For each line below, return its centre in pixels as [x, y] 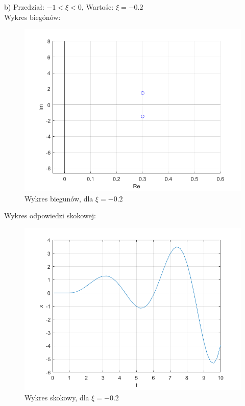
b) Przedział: [24, 7]
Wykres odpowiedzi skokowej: [50, 215]
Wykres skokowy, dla [57, 397]
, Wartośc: [97, 7]
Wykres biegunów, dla [59, 198]
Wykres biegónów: [32, 17]
